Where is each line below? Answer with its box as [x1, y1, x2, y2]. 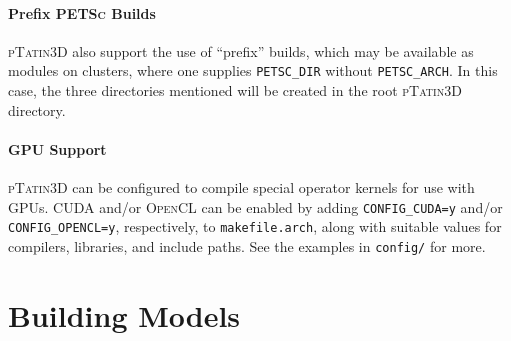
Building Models [8, 294, 241, 335]
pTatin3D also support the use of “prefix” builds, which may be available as [8, 40, 474, 61]
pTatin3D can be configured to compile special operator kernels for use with [8, 177, 475, 198]
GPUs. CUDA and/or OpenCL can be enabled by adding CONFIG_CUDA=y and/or [8, 196, 503, 217]
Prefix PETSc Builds [8, 2, 156, 23]
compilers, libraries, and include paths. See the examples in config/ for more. [8, 235, 486, 256]
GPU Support [8, 138, 107, 159]
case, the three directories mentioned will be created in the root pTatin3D [8, 80, 462, 101]
